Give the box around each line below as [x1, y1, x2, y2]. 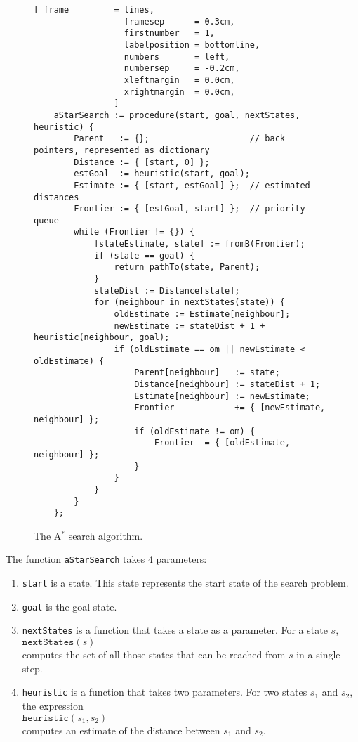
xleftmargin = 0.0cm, [124, 74, 235, 85]
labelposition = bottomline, [124, 39, 260, 50]
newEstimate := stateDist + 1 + [114, 320, 265, 331]
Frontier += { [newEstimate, [134, 403, 326, 413]
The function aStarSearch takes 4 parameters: [6, 552, 207, 566]
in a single [296, 647, 340, 662]
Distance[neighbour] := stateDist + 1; [134, 379, 321, 389]
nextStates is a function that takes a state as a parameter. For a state [22, 623, 328, 637]
